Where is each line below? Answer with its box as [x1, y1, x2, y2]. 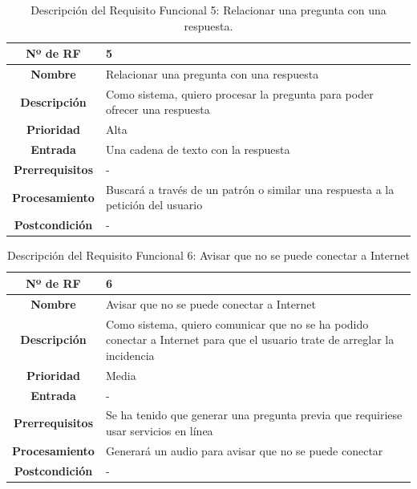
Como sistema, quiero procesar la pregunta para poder [105, 85, 374, 102]
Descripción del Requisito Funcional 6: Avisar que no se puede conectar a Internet [7, 247, 410, 264]
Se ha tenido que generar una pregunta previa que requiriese [105, 406, 403, 423]
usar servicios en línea [105, 422, 213, 438]
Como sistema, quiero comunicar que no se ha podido [105, 315, 369, 332]
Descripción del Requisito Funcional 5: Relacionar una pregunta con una [30, 2, 387, 18]
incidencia [105, 346, 155, 363]
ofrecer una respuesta [105, 101, 210, 118]
